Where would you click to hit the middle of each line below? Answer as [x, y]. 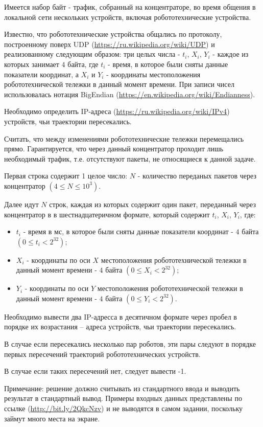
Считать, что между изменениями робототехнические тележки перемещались [124, 138]
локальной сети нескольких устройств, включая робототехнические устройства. [128, 17]
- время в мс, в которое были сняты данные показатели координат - [128, 231]
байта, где [83, 64]
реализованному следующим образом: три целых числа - [92, 54]
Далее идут [21, 204]
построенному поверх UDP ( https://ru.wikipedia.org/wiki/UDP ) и [110, 44]
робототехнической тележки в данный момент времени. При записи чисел [119, 84]
